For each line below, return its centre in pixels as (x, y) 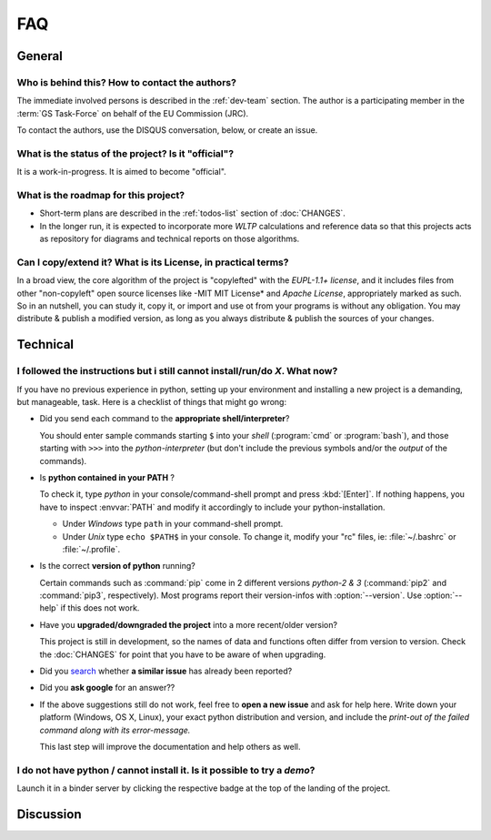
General (40, 56)
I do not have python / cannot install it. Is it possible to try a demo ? (166, 770)
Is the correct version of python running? (117, 566)
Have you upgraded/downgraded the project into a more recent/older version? (189, 624)
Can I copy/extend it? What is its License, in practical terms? (153, 262)
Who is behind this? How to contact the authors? (126, 82)
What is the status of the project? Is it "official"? (125, 153)
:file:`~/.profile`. (91, 549)
